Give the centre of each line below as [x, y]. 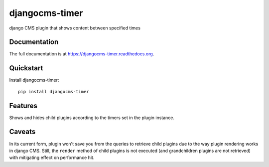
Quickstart [26, 68]
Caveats [22, 132]
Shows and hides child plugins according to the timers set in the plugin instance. [92, 118]
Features [23, 105]
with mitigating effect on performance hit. [52, 158]
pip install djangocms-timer [54, 91]
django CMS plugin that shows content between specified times [75, 28]
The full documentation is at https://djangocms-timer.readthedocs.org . [82, 54]
